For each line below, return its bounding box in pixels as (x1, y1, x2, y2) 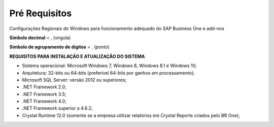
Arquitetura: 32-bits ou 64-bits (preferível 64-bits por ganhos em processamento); (22, 70, 195, 76)
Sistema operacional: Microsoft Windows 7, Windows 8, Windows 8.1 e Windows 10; (22, 62, 197, 69)
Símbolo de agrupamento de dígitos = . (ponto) (9, 44, 110, 50)
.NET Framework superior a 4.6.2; (22, 105, 93, 111)
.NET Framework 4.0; (22, 98, 67, 104)
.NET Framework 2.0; (22, 84, 67, 90)
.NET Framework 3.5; (22, 91, 66, 97)
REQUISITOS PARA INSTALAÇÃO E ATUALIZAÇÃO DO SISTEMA (9, 53, 145, 59)
